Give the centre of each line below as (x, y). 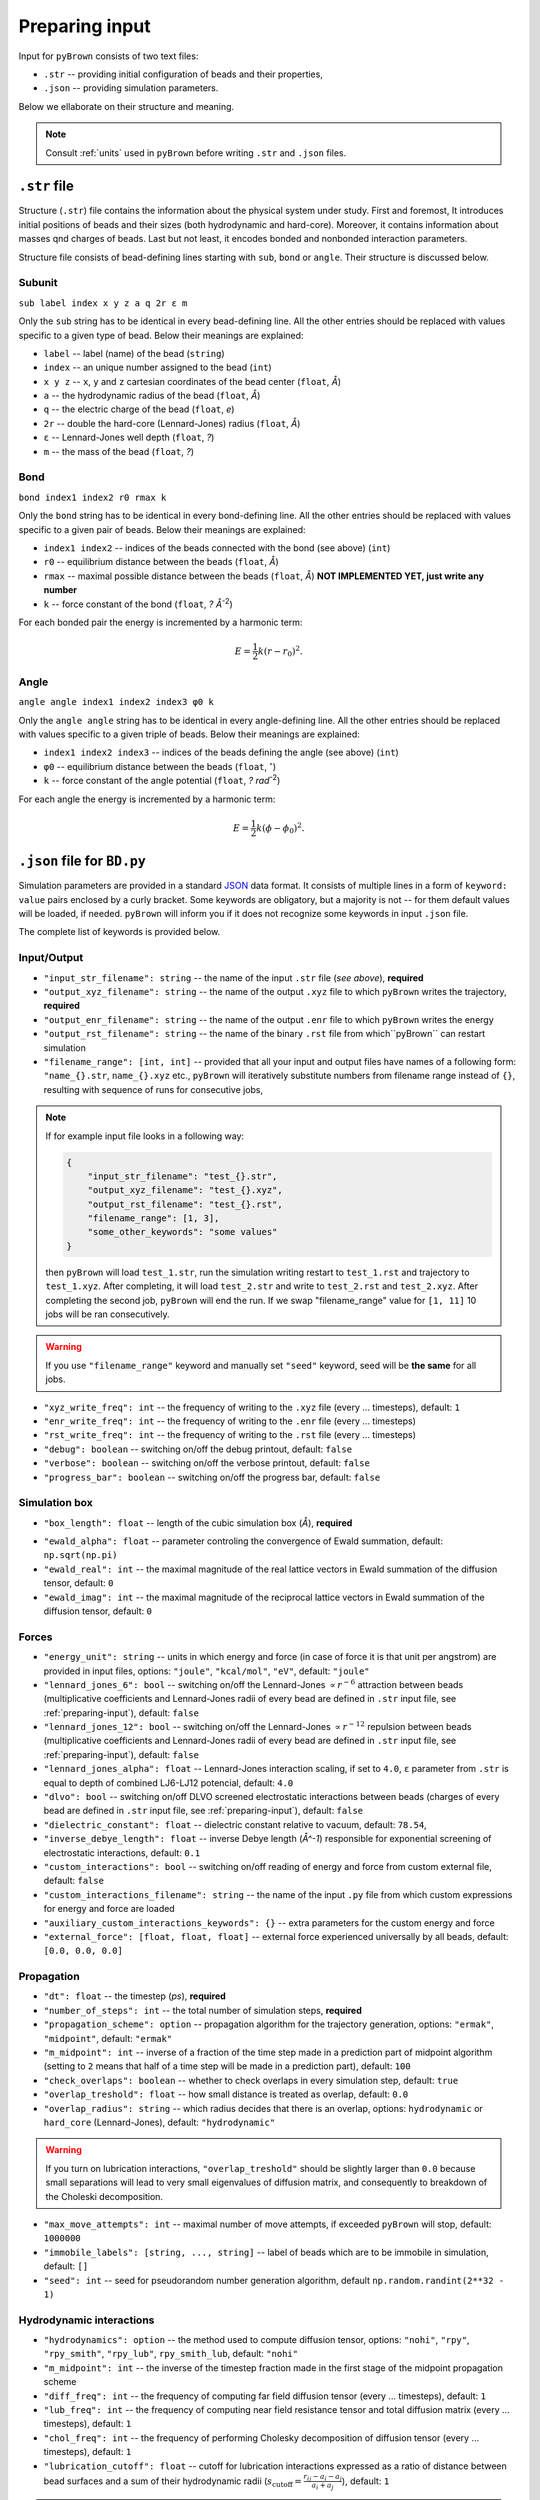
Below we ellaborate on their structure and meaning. (126, 106)
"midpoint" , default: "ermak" (108, 2038)
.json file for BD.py (82, 861)
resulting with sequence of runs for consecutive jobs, (153, 1089)
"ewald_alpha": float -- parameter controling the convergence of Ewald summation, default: (243, 1541)
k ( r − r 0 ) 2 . (281, 651)
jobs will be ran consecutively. (107, 1314)
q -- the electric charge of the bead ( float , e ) (139, 409)
